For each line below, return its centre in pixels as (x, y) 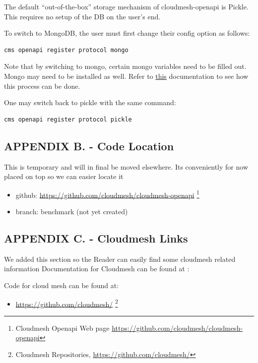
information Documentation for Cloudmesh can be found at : (97, 269)
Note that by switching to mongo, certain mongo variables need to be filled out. (125, 66)
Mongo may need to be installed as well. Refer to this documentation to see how (126, 76)
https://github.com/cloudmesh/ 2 (67, 303)
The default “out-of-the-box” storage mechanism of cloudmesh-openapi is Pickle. (126, 6)
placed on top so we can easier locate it (64, 176)
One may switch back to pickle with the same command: (90, 102)
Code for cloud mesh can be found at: (62, 285)
